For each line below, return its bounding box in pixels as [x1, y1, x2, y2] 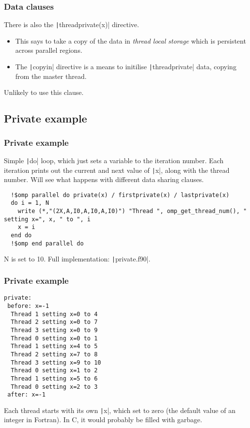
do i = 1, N [11, 199, 49, 207]
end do [11, 232, 32, 239]
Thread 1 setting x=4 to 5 [11, 343, 98, 350]
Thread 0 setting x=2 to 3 [11, 383, 98, 390]
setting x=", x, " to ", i [4, 215, 91, 223]
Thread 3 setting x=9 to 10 [11, 359, 101, 366]
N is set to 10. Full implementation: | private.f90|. [4, 254, 151, 264]
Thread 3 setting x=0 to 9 [11, 326, 98, 334]
